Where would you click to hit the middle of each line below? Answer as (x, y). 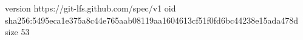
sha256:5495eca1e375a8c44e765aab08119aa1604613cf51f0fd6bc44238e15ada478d (152, 20)
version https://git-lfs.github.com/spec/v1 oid (90, 8)
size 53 (17, 32)
